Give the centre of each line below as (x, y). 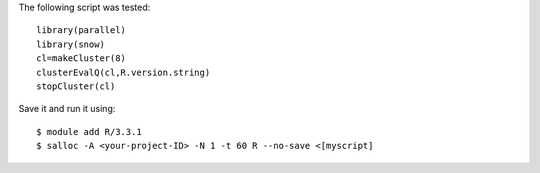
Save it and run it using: (67, 109)
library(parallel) (81, 30)
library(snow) (70, 44)
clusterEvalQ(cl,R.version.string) (123, 72)
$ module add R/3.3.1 (89, 131)
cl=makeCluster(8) (81, 58)
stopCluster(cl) (76, 86)
